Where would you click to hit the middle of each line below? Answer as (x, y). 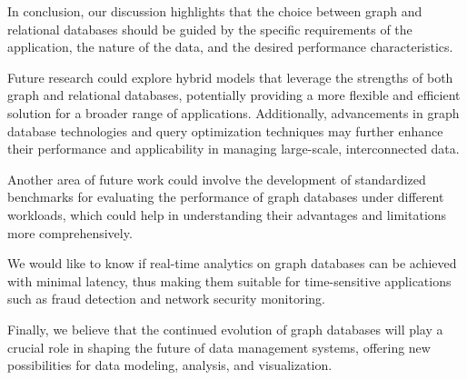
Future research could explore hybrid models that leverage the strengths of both (230, 77)
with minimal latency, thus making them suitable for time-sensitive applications (229, 280)
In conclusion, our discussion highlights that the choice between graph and (215, 11)
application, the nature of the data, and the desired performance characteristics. (230, 47)
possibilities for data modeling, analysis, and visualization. (170, 365)
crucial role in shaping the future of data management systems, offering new (219, 347)
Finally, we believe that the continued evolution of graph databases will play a (225, 329)
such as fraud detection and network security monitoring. (167, 299)
